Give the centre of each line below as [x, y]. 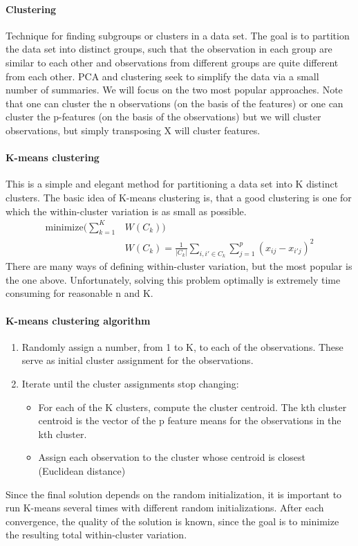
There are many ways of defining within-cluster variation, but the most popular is [179, 266]
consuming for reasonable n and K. [79, 293]
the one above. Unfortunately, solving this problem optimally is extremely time [173, 279]
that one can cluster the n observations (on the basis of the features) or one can [175, 103]
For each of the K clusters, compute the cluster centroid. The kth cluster [192, 407]
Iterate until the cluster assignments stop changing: [130, 383]
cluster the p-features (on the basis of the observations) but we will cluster [163, 117]
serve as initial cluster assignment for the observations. [138, 360]
